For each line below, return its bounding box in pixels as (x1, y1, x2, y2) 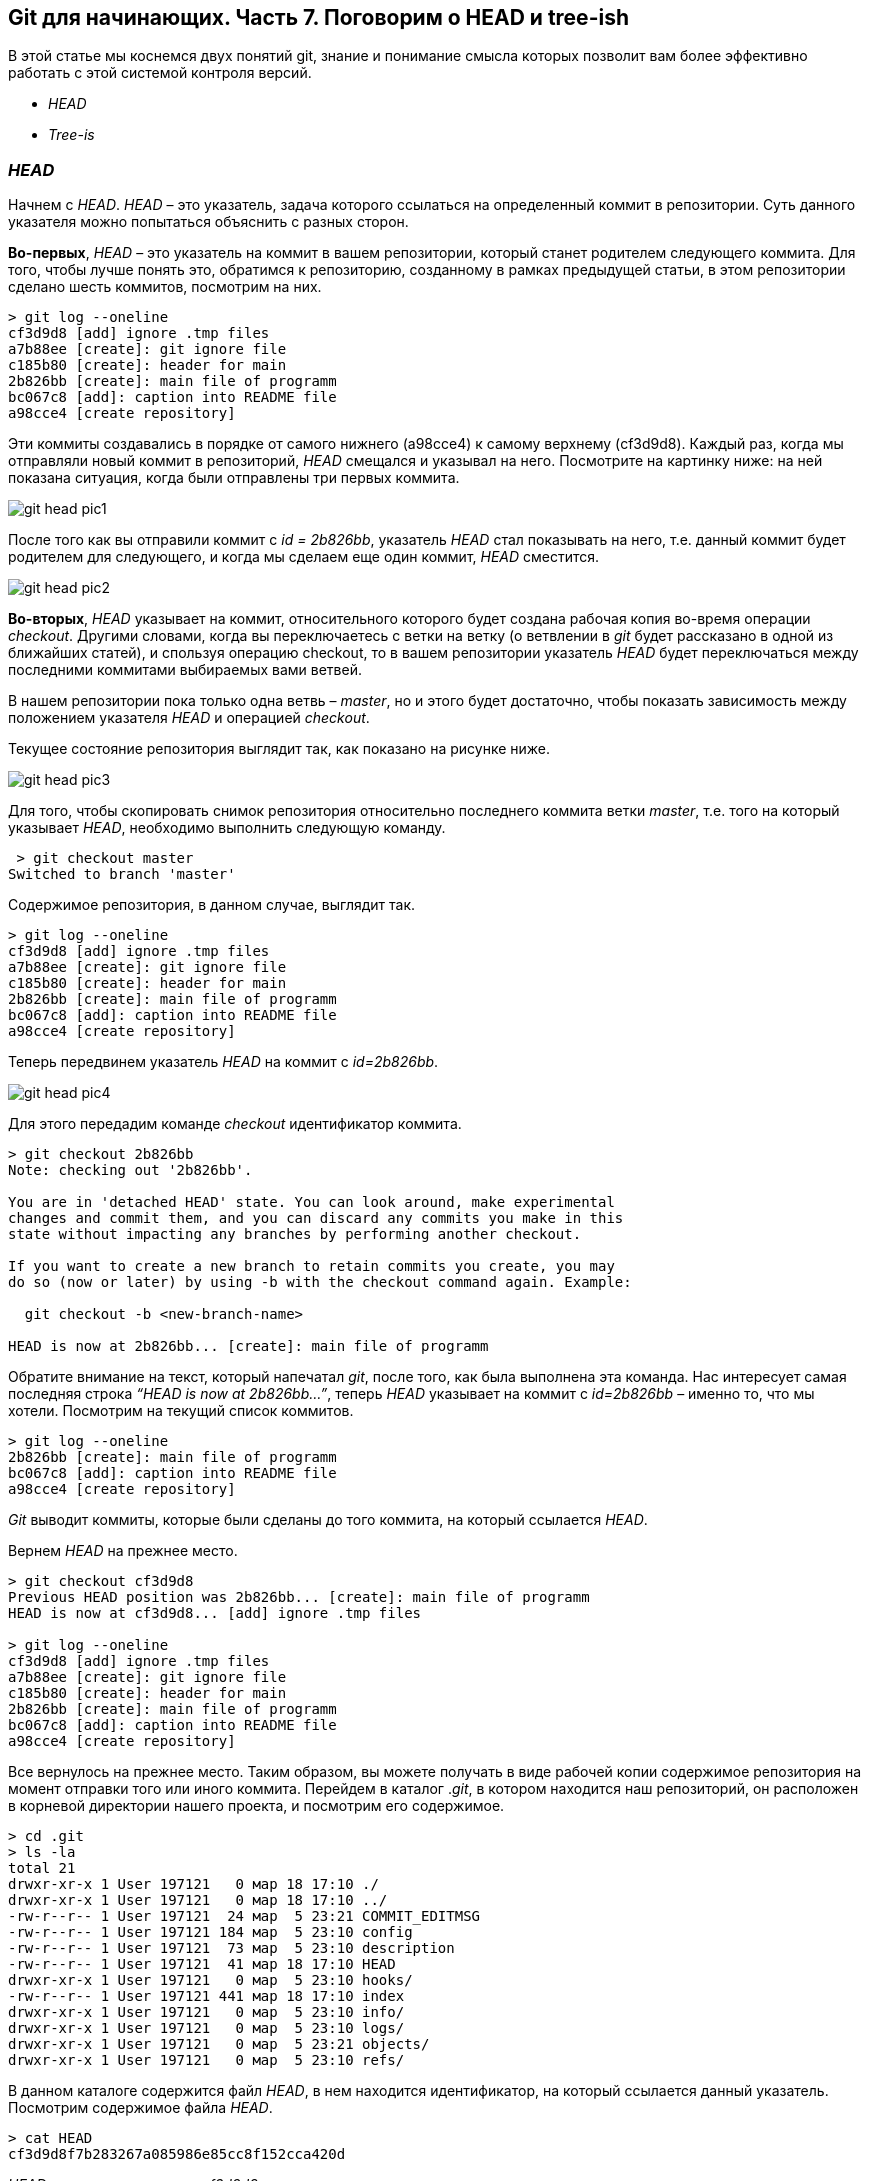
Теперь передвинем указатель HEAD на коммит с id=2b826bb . (8, 1053, 439, 1071)
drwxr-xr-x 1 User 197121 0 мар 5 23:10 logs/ (8, 2020, 405, 2037)
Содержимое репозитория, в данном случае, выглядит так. (8, 896, 416, 914)
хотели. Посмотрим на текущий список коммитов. (8, 1402, 354, 1420)
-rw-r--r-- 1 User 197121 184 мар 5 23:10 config (8, 1924, 413, 1941)
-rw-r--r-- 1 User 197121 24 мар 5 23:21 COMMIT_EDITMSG (8, 1908, 481, 1925)
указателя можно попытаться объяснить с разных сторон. (8, 213, 409, 231)
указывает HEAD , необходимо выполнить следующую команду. (8, 819, 446, 837)
